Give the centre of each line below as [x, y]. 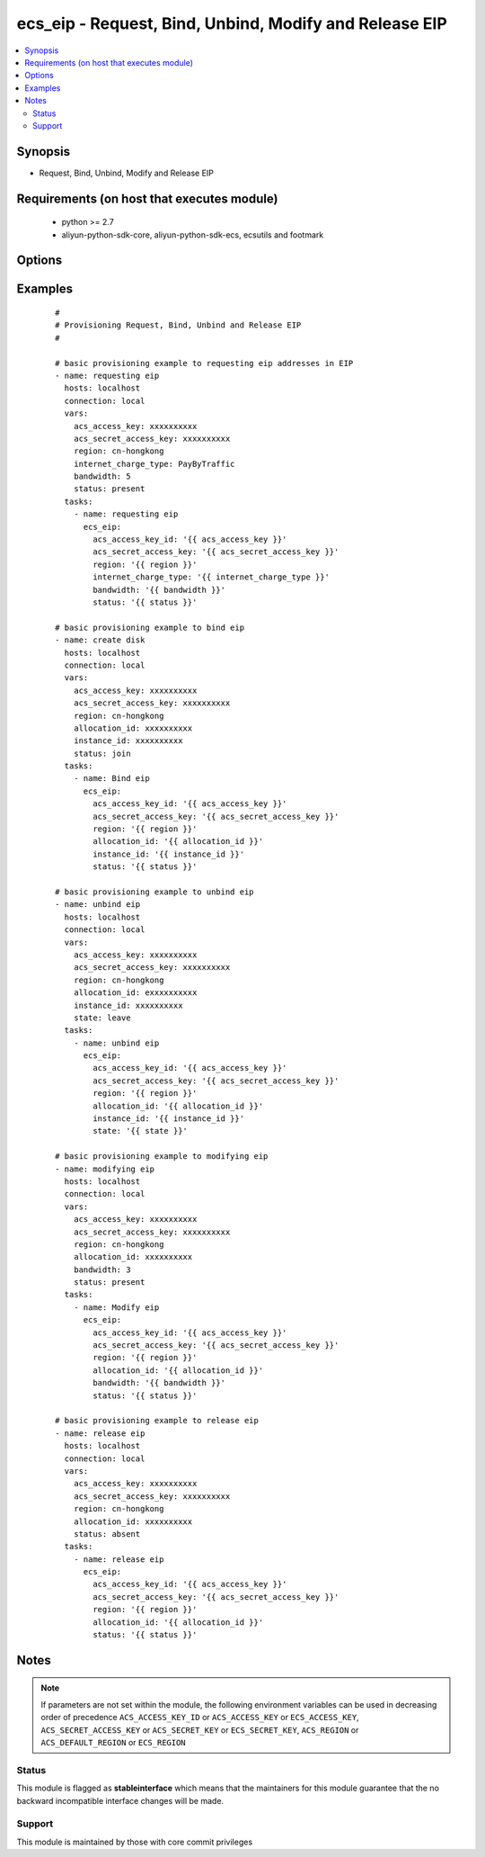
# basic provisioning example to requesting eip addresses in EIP [204, 363]
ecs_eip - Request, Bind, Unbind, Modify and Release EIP [232, 23]
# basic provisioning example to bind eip [150, 627]
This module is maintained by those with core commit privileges [135, 1842]
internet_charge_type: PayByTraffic [154, 464]
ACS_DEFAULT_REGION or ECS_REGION [113, 1742]
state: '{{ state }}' [141, 1131]
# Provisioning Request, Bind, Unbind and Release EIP [178, 325]
